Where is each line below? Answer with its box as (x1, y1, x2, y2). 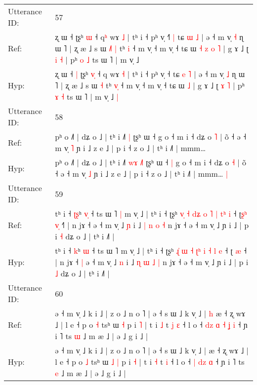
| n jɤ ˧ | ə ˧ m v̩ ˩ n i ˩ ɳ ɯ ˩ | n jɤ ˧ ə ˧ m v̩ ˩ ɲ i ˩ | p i (55, 256, 249, 268)
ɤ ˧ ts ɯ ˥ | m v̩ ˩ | (55, 91, 119, 102)
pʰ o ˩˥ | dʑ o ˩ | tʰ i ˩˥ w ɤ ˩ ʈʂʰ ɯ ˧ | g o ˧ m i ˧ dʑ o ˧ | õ (55, 156, 247, 168)
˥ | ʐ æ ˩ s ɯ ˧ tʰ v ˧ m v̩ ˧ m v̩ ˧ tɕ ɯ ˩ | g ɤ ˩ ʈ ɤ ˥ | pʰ (55, 79, 245, 91)
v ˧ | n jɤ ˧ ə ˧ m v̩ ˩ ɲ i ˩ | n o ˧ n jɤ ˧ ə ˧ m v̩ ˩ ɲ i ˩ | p (55, 219, 249, 231)
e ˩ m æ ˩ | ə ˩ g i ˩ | (55, 367, 126, 379)
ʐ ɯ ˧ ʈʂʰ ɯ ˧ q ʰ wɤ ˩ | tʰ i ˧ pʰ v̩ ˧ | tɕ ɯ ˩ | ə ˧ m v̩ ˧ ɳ (55, 31, 244, 42)
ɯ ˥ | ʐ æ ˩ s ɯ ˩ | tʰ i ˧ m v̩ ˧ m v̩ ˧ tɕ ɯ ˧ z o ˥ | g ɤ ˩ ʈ (55, 42, 249, 54)
